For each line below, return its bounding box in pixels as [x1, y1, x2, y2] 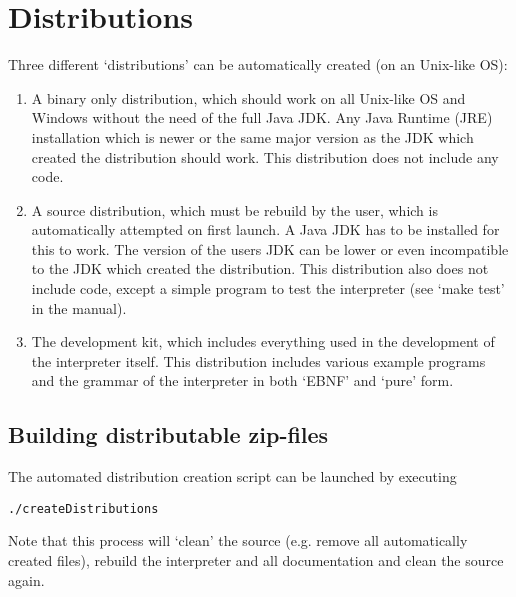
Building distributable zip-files [8, 419, 329, 450]
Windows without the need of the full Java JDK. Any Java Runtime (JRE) [31, 107, 493, 128]
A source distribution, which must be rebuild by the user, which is [31, 199, 438, 220]
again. [8, 569, 45, 590]
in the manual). [31, 297, 127, 318]
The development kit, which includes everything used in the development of [31, 331, 495, 352]
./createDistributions [8, 501, 159, 516]
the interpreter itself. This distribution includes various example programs [31, 350, 486, 371]
